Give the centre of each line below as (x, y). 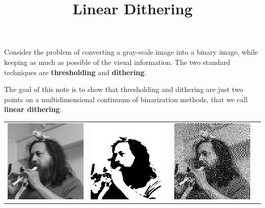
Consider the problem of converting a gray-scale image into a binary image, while (131, 52)
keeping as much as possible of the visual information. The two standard (117, 62)
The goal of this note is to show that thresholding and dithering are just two (124, 89)
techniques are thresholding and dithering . (75, 72)
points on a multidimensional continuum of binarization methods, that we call (126, 99)
